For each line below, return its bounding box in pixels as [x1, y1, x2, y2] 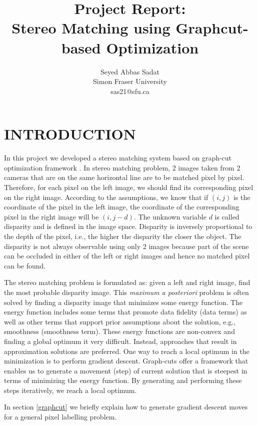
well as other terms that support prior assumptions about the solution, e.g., [4, 316, 236, 326]
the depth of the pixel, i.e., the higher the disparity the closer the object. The [4, 230, 241, 241]
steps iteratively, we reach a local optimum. [4, 384, 137, 395]
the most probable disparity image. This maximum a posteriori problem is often [4, 286, 249, 297]
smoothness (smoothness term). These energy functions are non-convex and [4, 326, 235, 336]
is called [214, 211, 239, 221]
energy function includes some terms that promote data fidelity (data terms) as [4, 306, 247, 317]
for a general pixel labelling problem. [4, 411, 117, 422]
